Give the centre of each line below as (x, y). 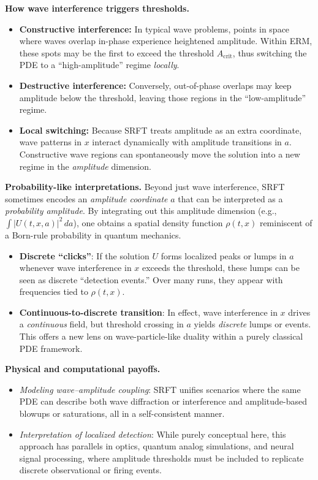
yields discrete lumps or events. (252, 324)
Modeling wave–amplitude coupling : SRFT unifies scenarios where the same (160, 389)
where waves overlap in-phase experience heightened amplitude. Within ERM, (166, 41)
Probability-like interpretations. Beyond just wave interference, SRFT (145, 187)
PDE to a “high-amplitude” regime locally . (99, 65)
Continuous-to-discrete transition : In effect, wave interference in (148, 312)
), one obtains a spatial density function (148, 222)
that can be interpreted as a (230, 198)
